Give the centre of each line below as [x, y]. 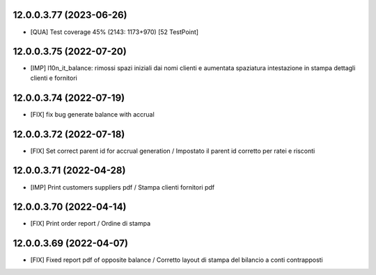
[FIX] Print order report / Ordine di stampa [91, 224]
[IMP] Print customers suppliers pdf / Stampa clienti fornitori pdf [123, 187]
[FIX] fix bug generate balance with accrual [92, 114]
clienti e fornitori [54, 78]
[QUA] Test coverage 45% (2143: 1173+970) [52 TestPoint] [114, 32]
